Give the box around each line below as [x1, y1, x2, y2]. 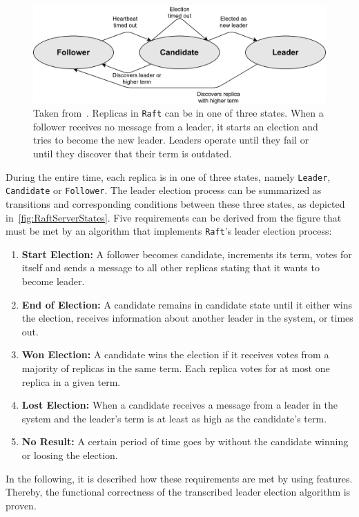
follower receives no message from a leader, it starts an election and [33, 119, 318, 133]
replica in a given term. [21, 374, 121, 389]
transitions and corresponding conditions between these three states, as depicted [6, 196, 345, 211]
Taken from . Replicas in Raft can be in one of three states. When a [33, 106, 324, 120]
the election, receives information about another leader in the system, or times [21, 311, 353, 325]
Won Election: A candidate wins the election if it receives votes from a [21, 347, 329, 362]
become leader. [21, 273, 85, 288]
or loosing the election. [21, 447, 118, 462]
